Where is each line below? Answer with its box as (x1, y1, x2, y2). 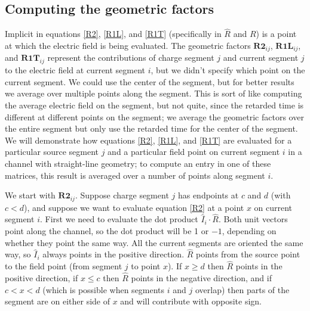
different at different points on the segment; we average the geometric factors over (5, 110, 304, 123)
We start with (5, 189, 56, 201)
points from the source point (196, 248, 300, 260)
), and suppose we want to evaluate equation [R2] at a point (24, 201, 244, 213)
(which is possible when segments (42, 283, 165, 296)
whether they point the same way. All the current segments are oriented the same (5, 236, 303, 248)
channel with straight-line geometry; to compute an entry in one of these (5, 157, 271, 170)
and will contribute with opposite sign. (120, 295, 262, 307)
